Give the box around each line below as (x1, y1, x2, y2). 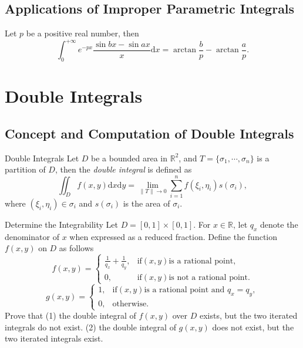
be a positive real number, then (26, 27, 139, 39)
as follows (59, 242, 94, 254)
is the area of (123, 197, 170, 209)
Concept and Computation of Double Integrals (5, 124, 294, 142)
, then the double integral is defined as (55, 163, 192, 175)
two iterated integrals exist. (5, 332, 103, 344)
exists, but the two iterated (199, 309, 298, 322)
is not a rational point (169, 273, 248, 282)
